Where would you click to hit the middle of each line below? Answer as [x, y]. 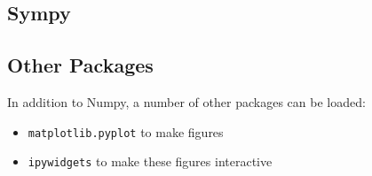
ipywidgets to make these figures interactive [150, 161]
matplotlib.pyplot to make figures [126, 131]
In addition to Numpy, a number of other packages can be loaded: [186, 101]
